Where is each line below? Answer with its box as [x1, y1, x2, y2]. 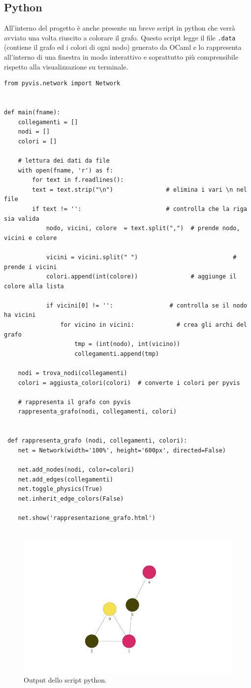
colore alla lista [4, 282, 64, 290]
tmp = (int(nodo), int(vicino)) [74, 341, 180, 348]
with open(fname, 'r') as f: [18, 167, 113, 174]
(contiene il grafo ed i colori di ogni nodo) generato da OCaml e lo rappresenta [4, 42, 242, 52]
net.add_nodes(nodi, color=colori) [18, 466, 134, 473]
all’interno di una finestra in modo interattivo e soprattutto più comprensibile [4, 52, 239, 62]
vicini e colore [4, 234, 57, 241]
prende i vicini [4, 263, 57, 271]
